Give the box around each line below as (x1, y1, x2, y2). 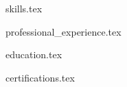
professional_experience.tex (5, 24, 122, 38)
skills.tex (5, 1, 43, 15)
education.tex (5, 47, 62, 62)
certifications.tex (5, 70, 75, 84)
